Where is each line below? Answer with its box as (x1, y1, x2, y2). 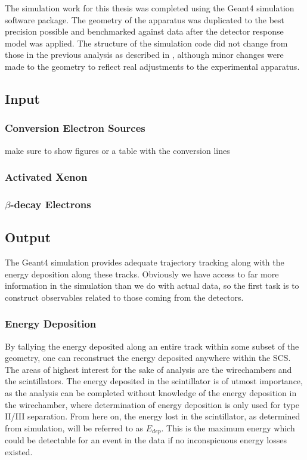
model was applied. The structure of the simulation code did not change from (5, 36, 288, 49)
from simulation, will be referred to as (5, 421, 144, 434)
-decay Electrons (10, 196, 91, 211)
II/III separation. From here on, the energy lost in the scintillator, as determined (5, 410, 300, 422)
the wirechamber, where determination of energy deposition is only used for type (5, 398, 299, 410)
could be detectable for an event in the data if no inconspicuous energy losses (5, 434, 287, 446)
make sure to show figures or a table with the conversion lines (5, 144, 230, 156)
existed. (5, 445, 33, 458)
